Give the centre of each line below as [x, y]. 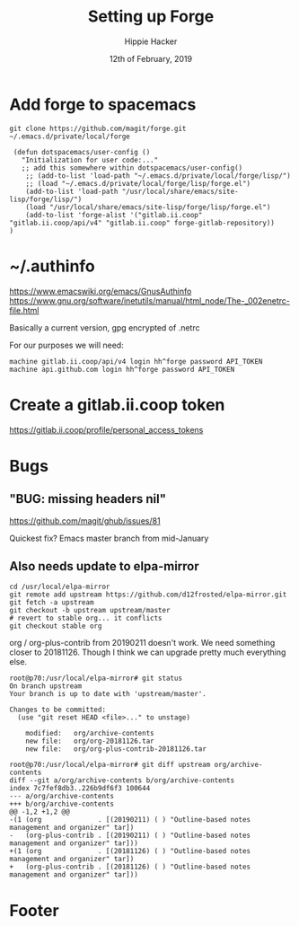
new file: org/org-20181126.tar [90, 741]
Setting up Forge [151, 17]
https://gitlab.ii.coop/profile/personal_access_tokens [106, 429]
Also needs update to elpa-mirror [104, 566]
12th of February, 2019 [151, 58]
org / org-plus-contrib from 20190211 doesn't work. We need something [142, 643]
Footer [35, 910]
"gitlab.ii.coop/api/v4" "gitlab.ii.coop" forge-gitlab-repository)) [142, 223]
